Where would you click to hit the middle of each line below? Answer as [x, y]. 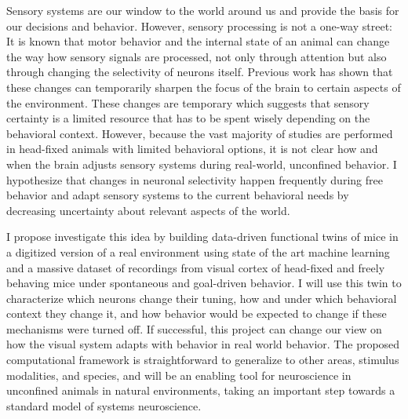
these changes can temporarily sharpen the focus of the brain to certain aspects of [204, 87]
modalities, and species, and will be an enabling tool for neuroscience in [179, 375]
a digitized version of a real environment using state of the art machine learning [198, 251]
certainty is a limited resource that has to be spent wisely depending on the [188, 118]
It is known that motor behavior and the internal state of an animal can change [198, 41]
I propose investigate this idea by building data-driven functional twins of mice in [202, 237]
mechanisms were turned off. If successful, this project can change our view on [194, 328]
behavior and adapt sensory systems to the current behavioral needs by [178, 195]
